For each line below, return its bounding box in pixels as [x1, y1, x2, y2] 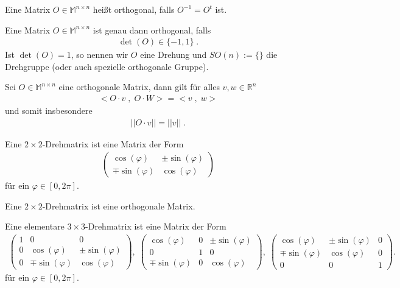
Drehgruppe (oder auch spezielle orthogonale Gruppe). [5, 60, 209, 72]
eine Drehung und [140, 48, 207, 61]
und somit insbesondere [5, 104, 93, 117]
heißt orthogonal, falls [93, 3, 175, 15]
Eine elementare [5, 220, 65, 233]
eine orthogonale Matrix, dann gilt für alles [58, 80, 220, 93]
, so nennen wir [71, 48, 128, 61]
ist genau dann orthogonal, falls [93, 23, 211, 36]
